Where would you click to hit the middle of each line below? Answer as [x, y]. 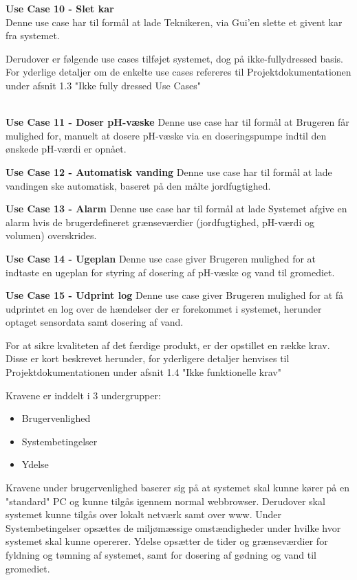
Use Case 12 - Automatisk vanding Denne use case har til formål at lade [169, 171]
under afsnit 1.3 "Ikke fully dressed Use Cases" [103, 85]
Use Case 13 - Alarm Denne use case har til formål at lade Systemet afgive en [176, 209]
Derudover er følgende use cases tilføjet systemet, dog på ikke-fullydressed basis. [175, 58]
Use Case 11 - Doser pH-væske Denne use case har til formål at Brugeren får [177, 122]
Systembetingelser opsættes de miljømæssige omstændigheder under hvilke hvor [173, 527]
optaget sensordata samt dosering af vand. [95, 322]
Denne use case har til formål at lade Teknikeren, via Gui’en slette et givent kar [174, 22]
